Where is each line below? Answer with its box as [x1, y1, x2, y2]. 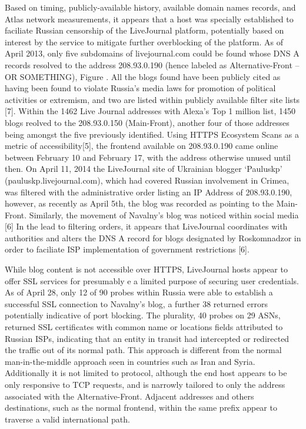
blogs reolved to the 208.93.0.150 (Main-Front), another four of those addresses [5, 116, 290, 128]
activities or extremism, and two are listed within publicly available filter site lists [5, 93, 300, 105]
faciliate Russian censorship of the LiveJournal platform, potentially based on [5, 24, 284, 36]
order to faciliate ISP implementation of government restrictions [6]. [5, 243, 250, 255]
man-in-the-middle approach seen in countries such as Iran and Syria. [5, 355, 255, 367]
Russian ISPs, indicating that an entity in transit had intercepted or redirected [5, 332, 290, 344]
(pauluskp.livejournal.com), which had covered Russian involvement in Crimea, [5, 174, 290, 186]
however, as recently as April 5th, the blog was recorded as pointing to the [5, 197, 274, 209]
